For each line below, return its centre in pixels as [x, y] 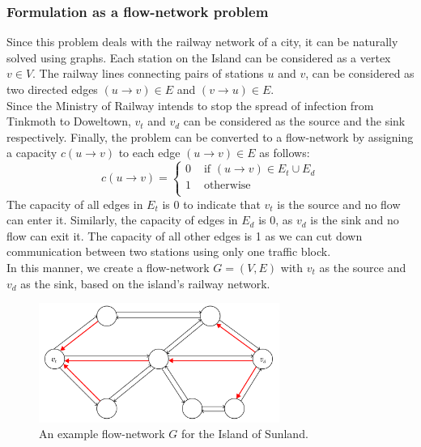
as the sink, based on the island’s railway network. [145, 283]
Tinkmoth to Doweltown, [69, 121]
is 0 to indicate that [211, 204]
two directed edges [52, 89]
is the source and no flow [339, 204]
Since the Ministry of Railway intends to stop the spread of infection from [190, 105]
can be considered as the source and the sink [294, 121]
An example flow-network [102, 434]
